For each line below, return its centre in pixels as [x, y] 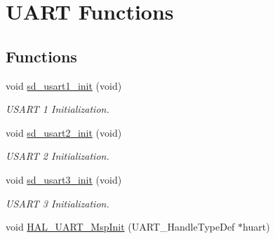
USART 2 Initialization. [58, 156]
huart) [256, 227]
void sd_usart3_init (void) [64, 179]
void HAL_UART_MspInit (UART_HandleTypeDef [120, 227]
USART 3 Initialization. [58, 203]
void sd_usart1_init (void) [64, 85]
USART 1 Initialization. [58, 109]
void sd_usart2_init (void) [64, 132]
